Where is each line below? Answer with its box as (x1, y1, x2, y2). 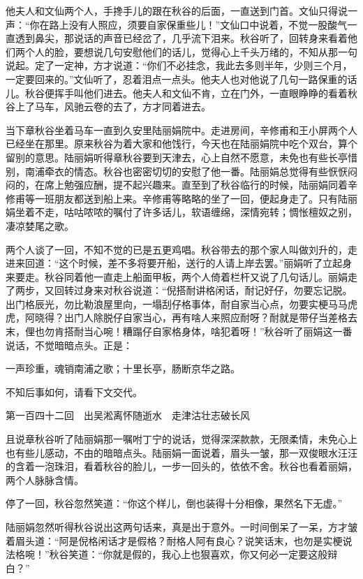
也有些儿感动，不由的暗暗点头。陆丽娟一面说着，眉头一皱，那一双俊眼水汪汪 (6, 445, 357, 460)
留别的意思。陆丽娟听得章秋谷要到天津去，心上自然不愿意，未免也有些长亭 (6, 149, 348, 164)
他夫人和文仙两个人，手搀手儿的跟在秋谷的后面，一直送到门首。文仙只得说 (6, 3, 348, 17)
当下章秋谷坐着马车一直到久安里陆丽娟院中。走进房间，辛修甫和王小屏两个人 (6, 122, 357, 137)
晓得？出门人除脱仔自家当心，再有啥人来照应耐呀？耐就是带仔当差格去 (34, 310, 357, 325)
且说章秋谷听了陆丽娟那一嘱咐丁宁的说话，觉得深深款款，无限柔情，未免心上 (6, 432, 357, 446)
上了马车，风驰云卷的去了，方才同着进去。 (15, 99, 211, 114)
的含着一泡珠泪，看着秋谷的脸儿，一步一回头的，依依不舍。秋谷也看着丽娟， (6, 459, 357, 474)
